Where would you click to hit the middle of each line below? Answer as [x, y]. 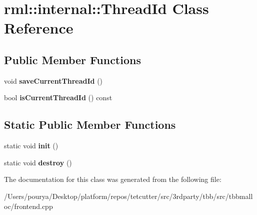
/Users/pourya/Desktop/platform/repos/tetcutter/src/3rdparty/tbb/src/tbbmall [128, 196]
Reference [39, 28]
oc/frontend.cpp [28, 206]
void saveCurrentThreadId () [53, 80]
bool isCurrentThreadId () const [58, 97]
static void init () [31, 146]
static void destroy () [38, 162]
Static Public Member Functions [90, 125]
